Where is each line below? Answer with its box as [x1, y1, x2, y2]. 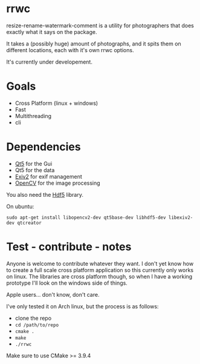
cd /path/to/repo [15, 322, 59, 328]
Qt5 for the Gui [15, 160, 53, 167]
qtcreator [17, 220, 42, 226]
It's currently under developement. [6, 58, 92, 65]
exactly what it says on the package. [6, 28, 97, 35]
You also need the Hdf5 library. [6, 191, 83, 198]
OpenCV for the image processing [15, 179, 101, 187]
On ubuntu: [6, 202, 34, 210]
